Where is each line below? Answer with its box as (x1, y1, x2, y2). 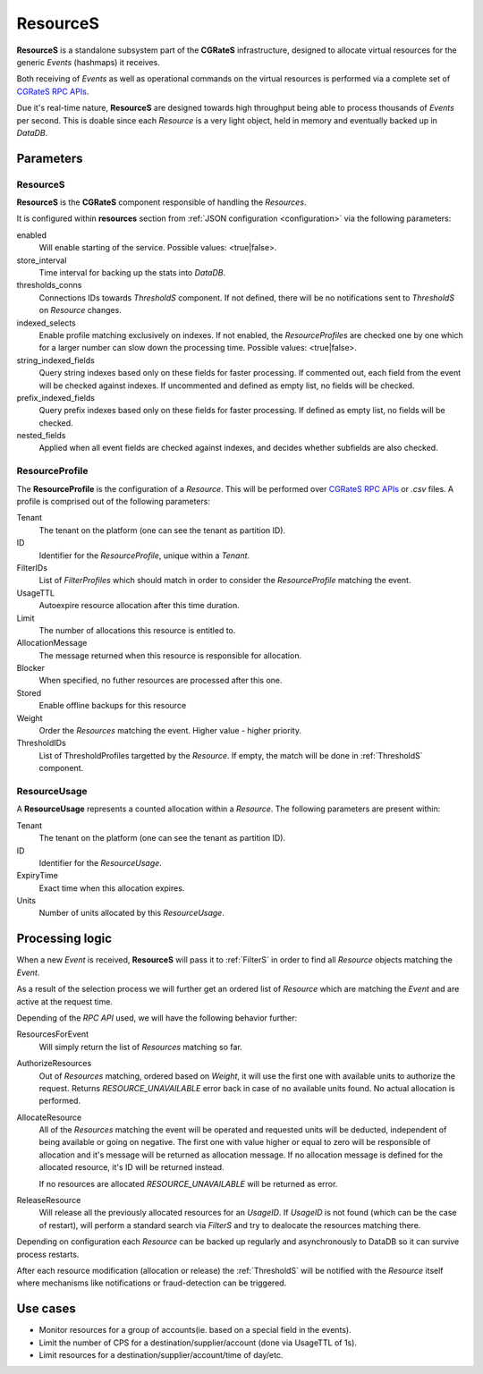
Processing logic (16, 931, 112, 946)
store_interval (16, 255, 67, 266)
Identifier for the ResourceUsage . (38, 857, 163, 868)
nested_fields (16, 430, 66, 441)
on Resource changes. (38, 305, 123, 316)
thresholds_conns (16, 280, 82, 291)
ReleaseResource (16, 1195, 81, 1206)
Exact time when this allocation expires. (38, 882, 185, 894)
